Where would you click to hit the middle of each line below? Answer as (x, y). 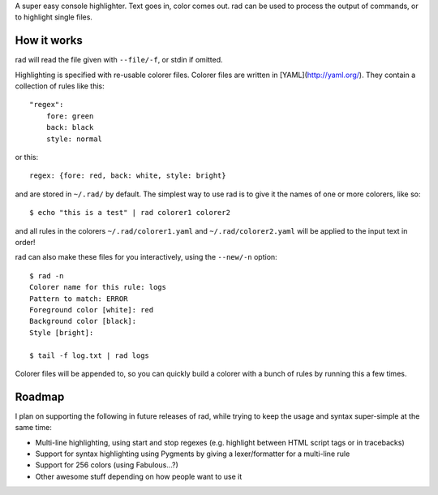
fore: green (70, 116)
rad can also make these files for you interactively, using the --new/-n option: (146, 257)
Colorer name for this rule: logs (98, 287)
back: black (70, 127)
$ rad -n (47, 275)
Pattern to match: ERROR (79, 299)
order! (25, 242)
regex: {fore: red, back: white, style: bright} (128, 176)
